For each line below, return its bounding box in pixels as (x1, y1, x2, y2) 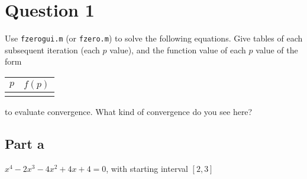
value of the (256, 43, 298, 56)
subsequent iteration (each (5, 43, 100, 56)
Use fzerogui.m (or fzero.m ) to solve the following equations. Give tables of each (5, 32, 303, 44)
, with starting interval (106, 162, 188, 174)
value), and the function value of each (109, 43, 246, 56)
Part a (5, 134, 44, 152)
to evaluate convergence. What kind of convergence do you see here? (5, 105, 253, 117)
